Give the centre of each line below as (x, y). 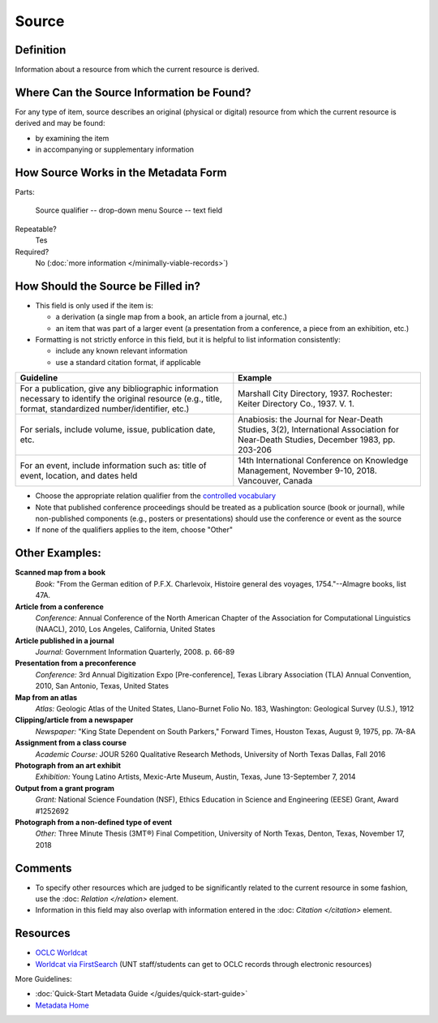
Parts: (25, 192)
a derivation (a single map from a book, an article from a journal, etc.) (172, 317)
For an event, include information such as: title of (113, 466)
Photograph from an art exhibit (68, 765)
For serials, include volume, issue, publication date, (118, 430)
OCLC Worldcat (62, 952)
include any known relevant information (122, 351)
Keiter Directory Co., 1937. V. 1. (296, 404)
